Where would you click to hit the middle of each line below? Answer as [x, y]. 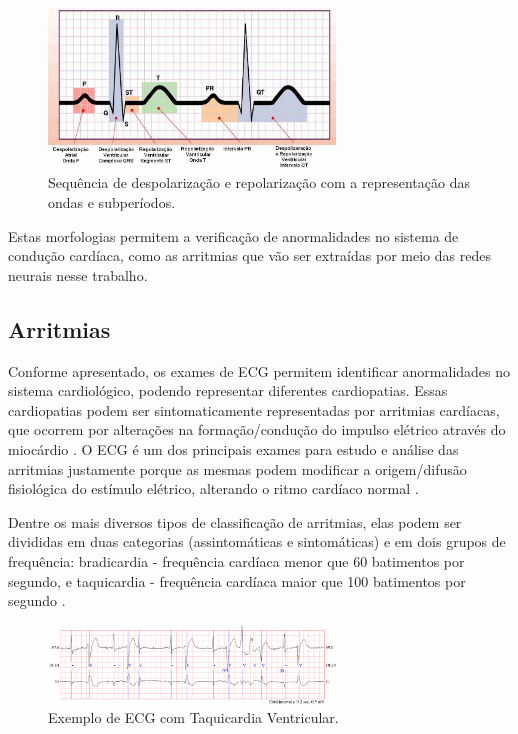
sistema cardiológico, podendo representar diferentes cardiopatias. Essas [228, 390]
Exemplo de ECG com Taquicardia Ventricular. [193, 717]
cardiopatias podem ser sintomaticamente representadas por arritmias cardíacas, [254, 409]
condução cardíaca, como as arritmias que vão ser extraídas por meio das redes [249, 255]
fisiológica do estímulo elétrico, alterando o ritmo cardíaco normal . [213, 488]
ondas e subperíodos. [112, 202]
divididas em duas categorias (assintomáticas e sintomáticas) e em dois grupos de [257, 541]
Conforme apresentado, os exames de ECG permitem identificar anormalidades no [259, 370]
